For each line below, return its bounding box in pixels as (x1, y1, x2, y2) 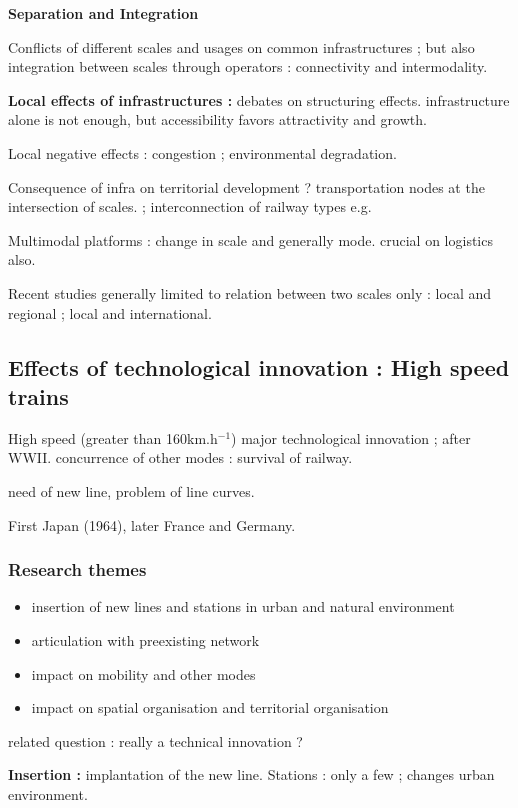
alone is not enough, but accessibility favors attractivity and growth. (8, 109, 427, 130)
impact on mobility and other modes (31, 663, 256, 684)
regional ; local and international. (8, 302, 212, 323)
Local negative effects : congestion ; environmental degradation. (8, 142, 397, 163)
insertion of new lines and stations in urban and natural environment (31, 596, 455, 617)
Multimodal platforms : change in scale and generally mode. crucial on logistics (8, 229, 493, 250)
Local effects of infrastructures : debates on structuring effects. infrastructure (8, 89, 510, 110)
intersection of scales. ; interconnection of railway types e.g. (8, 196, 372, 217)
